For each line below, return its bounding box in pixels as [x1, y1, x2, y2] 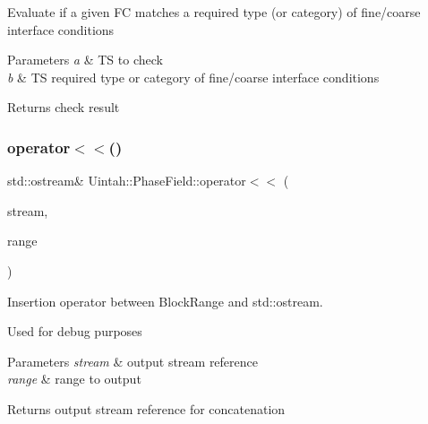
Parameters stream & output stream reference [7, 351, 259, 370]
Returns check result [7, 98, 120, 117]
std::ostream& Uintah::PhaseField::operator [7, 171, 246, 190]
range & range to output [7, 369, 141, 388]
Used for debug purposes [7, 322, 142, 341]
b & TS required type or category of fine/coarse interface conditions [7, 67, 380, 86]
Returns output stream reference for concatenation [7, 399, 286, 418]
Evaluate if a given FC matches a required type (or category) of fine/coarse [7, 3, 421, 21]
